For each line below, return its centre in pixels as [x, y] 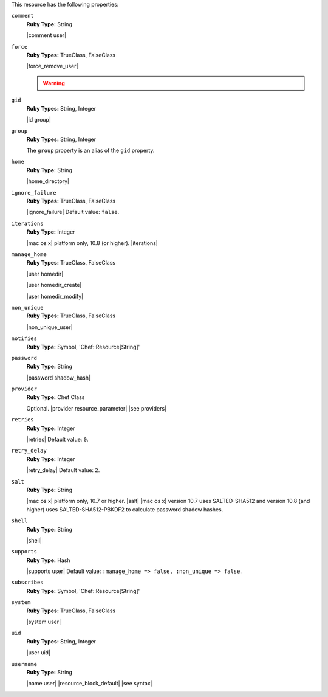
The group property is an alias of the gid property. [91, 151]
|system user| [44, 622]
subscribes [27, 583]
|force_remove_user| [52, 66]
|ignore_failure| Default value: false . [73, 212]
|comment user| [46, 35]
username [24, 664]
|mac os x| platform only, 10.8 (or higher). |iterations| [92, 243]
